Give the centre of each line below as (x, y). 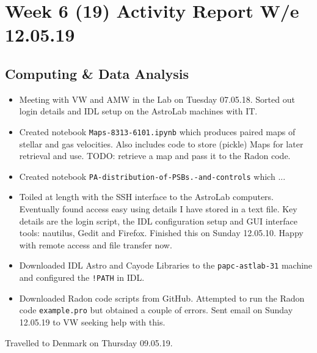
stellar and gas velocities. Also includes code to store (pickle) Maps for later (161, 143)
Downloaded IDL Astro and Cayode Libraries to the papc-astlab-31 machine (166, 265)
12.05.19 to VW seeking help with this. (92, 321)
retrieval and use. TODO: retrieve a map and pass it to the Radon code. (155, 156)
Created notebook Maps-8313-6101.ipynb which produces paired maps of (157, 131)
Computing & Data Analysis (97, 73)
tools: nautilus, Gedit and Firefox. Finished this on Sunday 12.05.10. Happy (161, 233)
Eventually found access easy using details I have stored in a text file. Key (158, 209)
